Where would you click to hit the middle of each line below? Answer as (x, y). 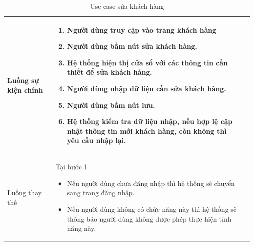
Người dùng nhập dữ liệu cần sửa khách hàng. (147, 88)
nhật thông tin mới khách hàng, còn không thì (147, 131)
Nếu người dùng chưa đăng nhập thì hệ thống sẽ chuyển (151, 183)
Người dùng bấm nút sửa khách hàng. (132, 46)
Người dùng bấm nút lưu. (111, 105)
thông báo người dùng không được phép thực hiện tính (149, 218)
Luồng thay (25, 193)
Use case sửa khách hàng (127, 6)
